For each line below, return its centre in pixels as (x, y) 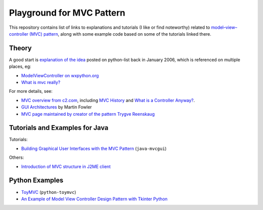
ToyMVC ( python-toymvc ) (49, 192)
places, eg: (20, 66)
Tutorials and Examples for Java (59, 128)
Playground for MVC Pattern (67, 13)
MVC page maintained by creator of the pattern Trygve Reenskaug (88, 114)
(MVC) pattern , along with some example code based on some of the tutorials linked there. (120, 34)
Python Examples (36, 180)
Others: (17, 157)
